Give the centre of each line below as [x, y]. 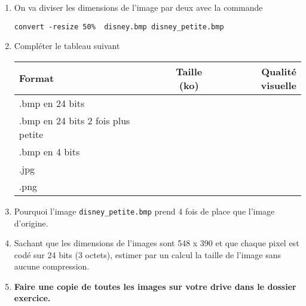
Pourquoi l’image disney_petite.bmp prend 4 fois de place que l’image [144, 211]
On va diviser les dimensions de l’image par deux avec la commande [138, 7]
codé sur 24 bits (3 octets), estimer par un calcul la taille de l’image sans [147, 254]
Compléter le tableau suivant [67, 46]
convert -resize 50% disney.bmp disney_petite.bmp [119, 27]
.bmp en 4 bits [49, 151]
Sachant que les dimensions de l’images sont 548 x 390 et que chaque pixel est [157, 243]
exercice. [32, 298]
